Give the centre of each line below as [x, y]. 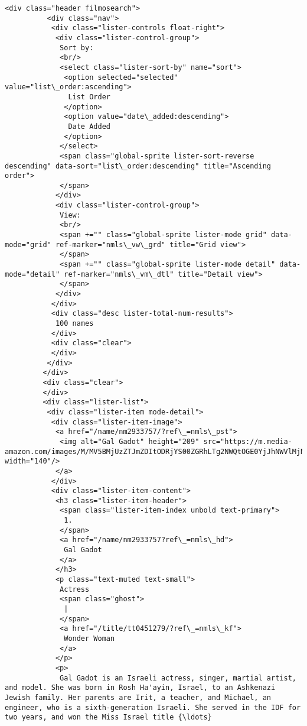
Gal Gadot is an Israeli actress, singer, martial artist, [178, 678]
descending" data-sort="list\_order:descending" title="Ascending [138, 166]
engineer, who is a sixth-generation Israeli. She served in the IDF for [153, 707]
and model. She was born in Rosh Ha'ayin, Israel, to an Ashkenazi [140, 688]
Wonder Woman [89, 639]
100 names [74, 323]
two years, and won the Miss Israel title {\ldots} [108, 717]
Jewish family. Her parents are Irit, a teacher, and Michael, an [138, 697]
